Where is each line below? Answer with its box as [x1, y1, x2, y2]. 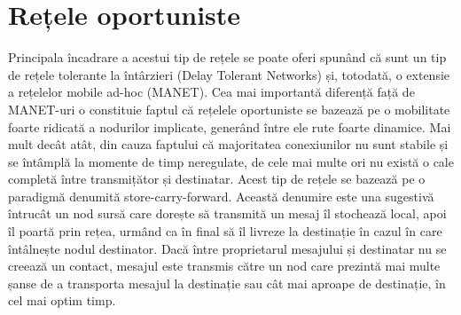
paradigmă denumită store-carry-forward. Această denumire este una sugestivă [8, 186, 434, 205]
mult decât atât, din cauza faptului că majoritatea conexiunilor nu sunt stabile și [8, 135, 449, 154]
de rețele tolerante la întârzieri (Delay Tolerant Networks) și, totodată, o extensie [8, 65, 450, 83]
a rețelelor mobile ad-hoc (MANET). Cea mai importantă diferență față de [8, 83, 415, 101]
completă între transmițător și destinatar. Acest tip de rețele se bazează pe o [8, 169, 426, 188]
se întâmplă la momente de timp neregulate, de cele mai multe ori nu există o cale [8, 152, 454, 170]
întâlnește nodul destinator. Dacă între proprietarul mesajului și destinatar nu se [8, 239, 447, 257]
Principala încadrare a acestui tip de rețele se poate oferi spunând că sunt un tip [8, 48, 447, 67]
